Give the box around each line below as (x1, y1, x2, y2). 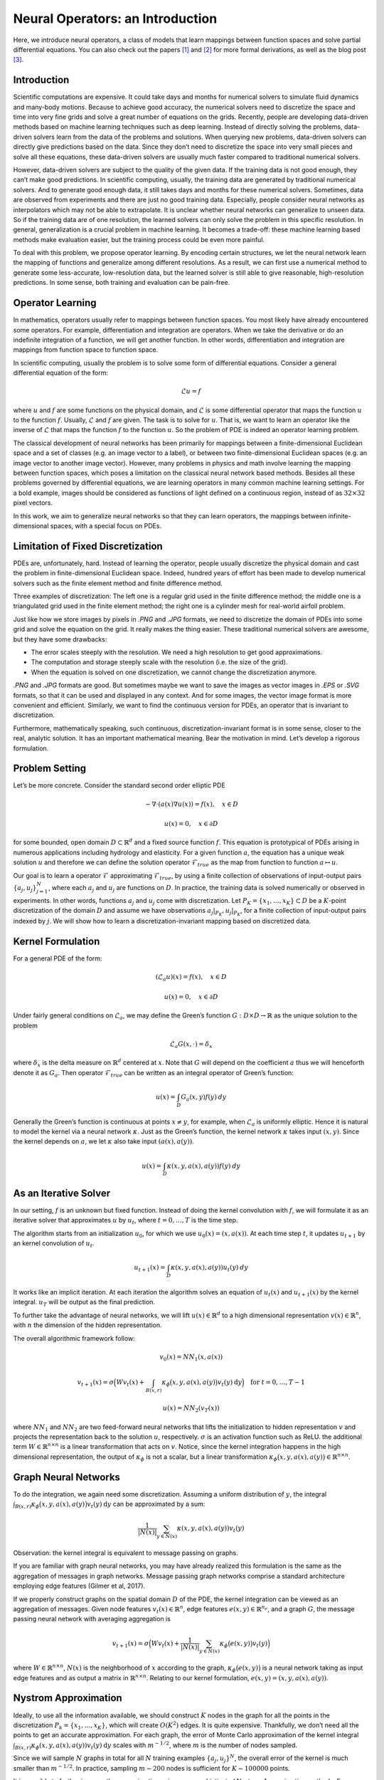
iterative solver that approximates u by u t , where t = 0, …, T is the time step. (13, 1216, 238, 1226)
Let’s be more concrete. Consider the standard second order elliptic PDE (13, 781, 225, 790)
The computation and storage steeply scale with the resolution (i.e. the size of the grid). (31, 658, 288, 666)
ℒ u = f (181, 387, 201, 395)
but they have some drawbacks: (13, 634, 107, 644)
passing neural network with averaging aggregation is (13, 1615, 171, 1623)
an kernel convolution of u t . (13, 1239, 95, 1249)
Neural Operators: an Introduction (13, 11, 218, 26)
